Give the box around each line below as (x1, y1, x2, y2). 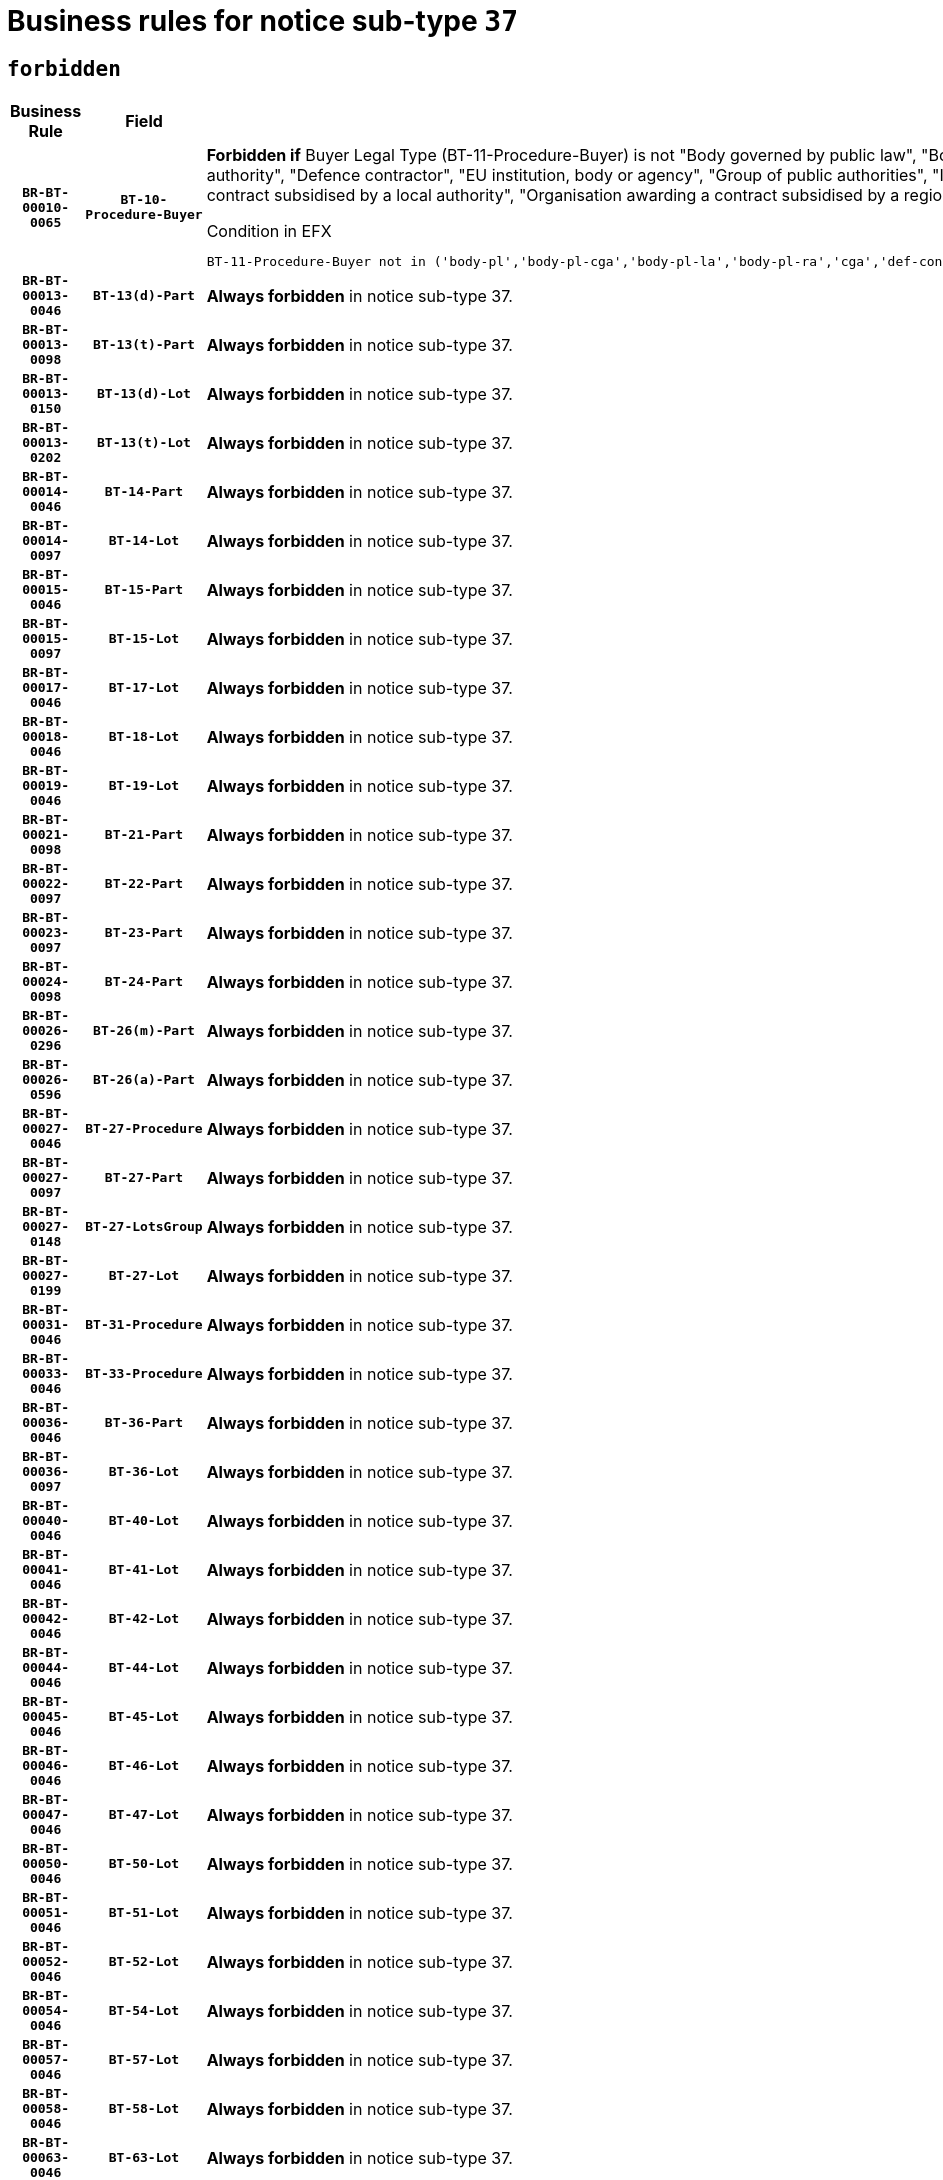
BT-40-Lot (108, 1513, 180, 1529)
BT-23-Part (104, 925, 184, 941)
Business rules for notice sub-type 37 (7, 4, 518, 38)
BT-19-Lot (108, 778, 180, 794)
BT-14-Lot (108, 533, 180, 549)
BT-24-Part (104, 974, 184, 990)
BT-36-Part (104, 1415, 184, 1431)
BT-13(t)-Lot (97, 435, 191, 451)
